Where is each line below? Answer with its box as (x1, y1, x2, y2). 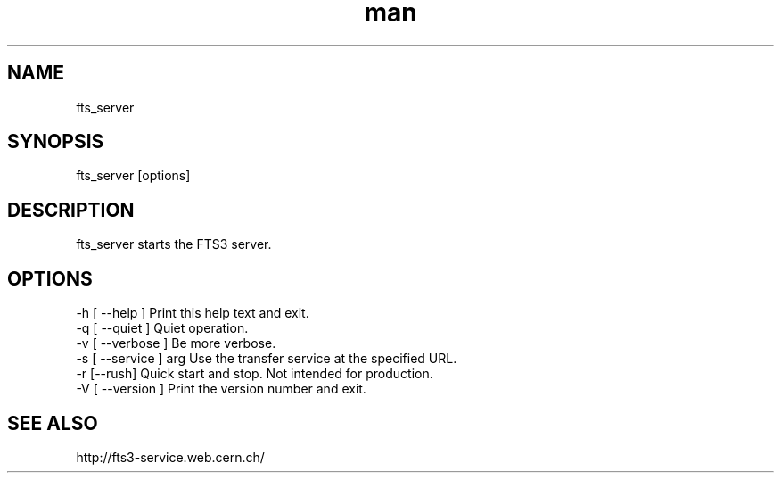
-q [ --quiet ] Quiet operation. (76, 320, 249, 336)
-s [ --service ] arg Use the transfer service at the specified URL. (76, 351, 457, 367)
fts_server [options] (76, 168, 191, 184)
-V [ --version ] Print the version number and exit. (76, 381, 366, 397)
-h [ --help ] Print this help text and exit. (76, 305, 309, 321)
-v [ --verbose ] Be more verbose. (76, 335, 276, 352)
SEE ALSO (7, 411, 98, 434)
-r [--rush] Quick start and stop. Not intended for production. (76, 366, 433, 382)
